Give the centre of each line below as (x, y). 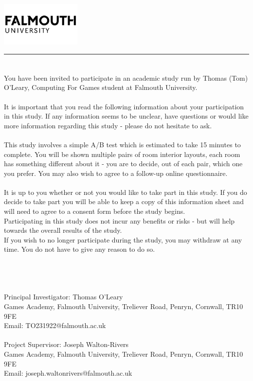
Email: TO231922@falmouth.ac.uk (55, 325)
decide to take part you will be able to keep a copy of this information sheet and (124, 201)
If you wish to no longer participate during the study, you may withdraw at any (123, 239)
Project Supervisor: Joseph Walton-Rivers (66, 344)
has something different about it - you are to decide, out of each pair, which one (123, 164)
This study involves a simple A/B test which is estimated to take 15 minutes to (122, 144)
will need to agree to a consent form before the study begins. (95, 211)
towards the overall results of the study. (63, 230)
